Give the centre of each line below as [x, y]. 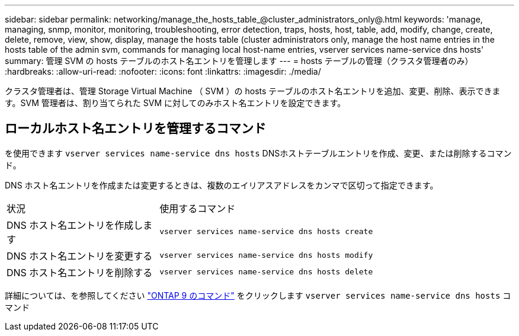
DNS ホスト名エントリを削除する [80, 272]
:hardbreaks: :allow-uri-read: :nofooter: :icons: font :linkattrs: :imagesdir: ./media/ [163, 71]
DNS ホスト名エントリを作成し [75, 225]
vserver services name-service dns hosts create [266, 232]
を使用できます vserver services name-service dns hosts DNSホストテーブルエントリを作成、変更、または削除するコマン [258, 153]
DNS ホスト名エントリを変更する [80, 256]
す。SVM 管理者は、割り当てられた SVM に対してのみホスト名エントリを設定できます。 [175, 103]
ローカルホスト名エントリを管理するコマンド [135, 129]
